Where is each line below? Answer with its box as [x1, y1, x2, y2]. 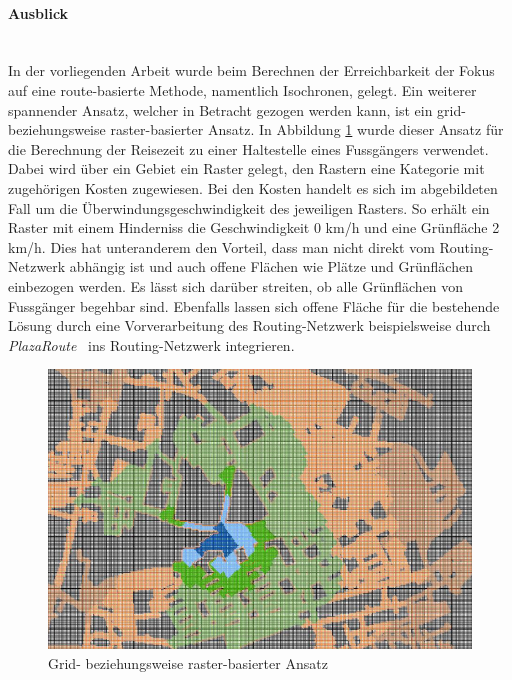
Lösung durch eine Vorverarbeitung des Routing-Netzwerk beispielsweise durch [8, 315, 491, 336]
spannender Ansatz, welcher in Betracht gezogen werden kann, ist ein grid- [8, 99, 466, 120]
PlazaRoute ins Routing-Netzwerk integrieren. [8, 334, 295, 355]
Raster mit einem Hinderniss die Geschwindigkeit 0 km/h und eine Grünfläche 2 [8, 217, 500, 238]
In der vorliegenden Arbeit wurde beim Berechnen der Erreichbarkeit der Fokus [8, 60, 495, 81]
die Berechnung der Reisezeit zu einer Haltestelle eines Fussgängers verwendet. [8, 138, 489, 159]
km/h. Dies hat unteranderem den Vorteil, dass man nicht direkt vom [8, 236, 435, 257]
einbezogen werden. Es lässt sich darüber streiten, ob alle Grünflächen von [8, 275, 464, 296]
